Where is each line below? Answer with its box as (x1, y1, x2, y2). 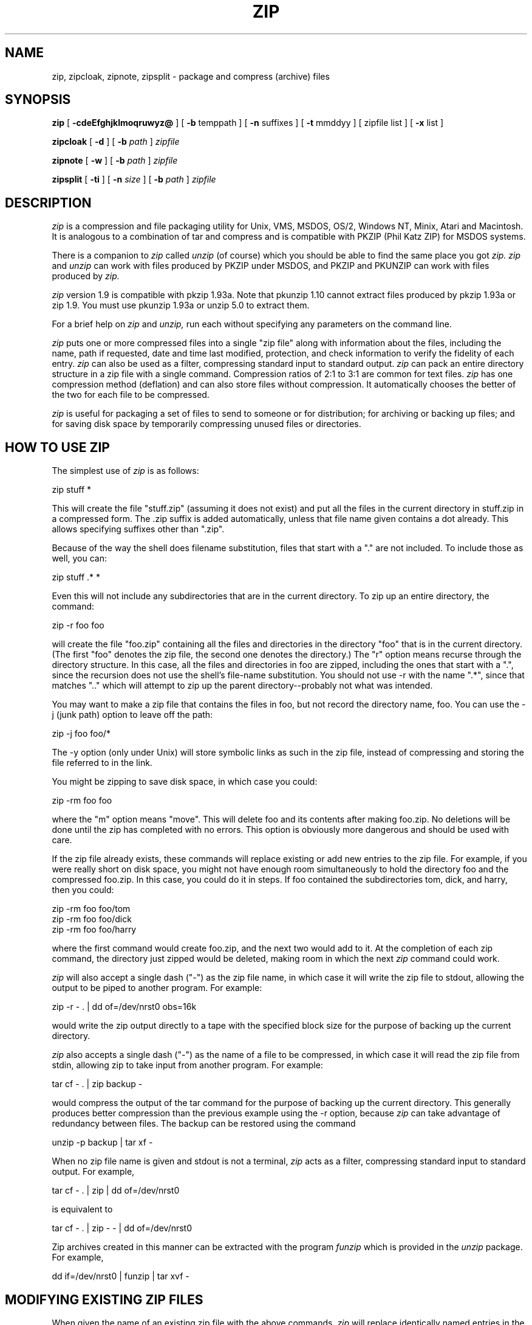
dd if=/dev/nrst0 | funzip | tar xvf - (52, 1271, 189, 1282)
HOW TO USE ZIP (5, 439, 110, 455)
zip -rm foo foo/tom (52, 903, 131, 914)
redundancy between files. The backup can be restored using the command (52, 1118, 356, 1129)
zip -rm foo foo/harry (52, 924, 137, 935)
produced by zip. (52, 271, 120, 282)
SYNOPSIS (5, 92, 71, 108)
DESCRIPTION (5, 195, 92, 210)
